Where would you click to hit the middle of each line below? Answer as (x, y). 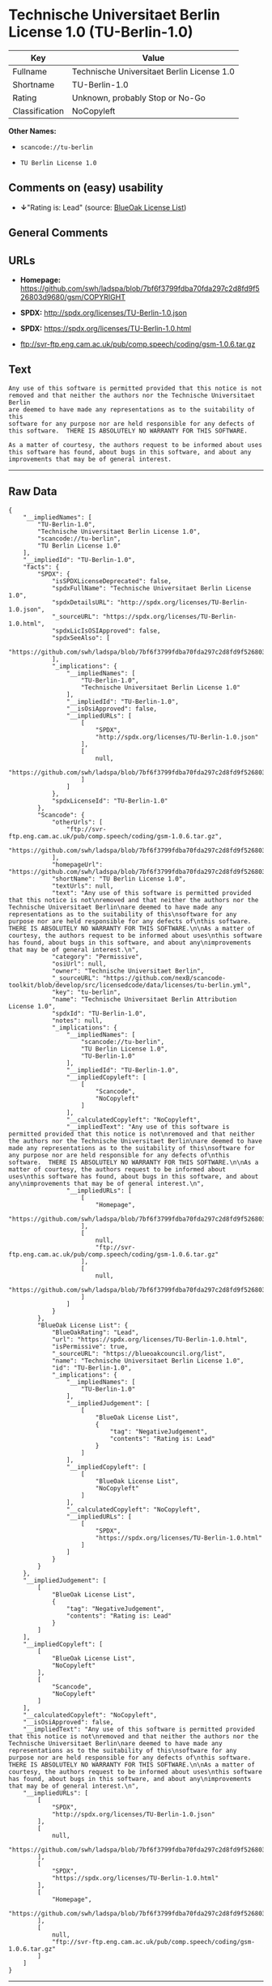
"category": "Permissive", (97, 957)
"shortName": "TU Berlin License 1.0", (119, 879)
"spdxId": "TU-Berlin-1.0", (99, 1013)
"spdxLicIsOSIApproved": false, (106, 631)
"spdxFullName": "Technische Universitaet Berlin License (151, 588)
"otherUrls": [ (77, 822)
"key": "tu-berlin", (86, 992)
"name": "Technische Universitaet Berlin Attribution (144, 999)
